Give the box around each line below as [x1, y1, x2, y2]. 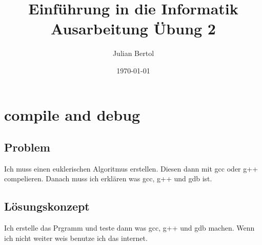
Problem [4, 139, 50, 155]
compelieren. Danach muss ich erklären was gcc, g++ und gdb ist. [4, 173, 212, 184]
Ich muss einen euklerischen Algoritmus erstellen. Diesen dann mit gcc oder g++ [4, 163, 258, 174]
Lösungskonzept [4, 198, 90, 214]
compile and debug [4, 104, 140, 125]
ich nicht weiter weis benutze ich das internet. [4, 232, 148, 243]
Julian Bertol [112, 48, 154, 59]
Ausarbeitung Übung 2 [51, 18, 216, 39]
